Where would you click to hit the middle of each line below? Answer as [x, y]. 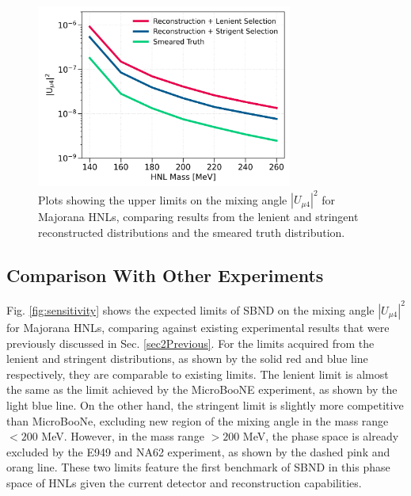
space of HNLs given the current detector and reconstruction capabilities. [184, 482]
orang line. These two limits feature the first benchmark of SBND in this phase [198, 467]
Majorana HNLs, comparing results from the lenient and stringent [198, 217]
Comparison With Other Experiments [165, 275]
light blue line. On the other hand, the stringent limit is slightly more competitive [205, 404]
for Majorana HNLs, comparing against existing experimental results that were [198, 327]
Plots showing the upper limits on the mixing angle [163, 199]
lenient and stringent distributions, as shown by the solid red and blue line [187, 359]
